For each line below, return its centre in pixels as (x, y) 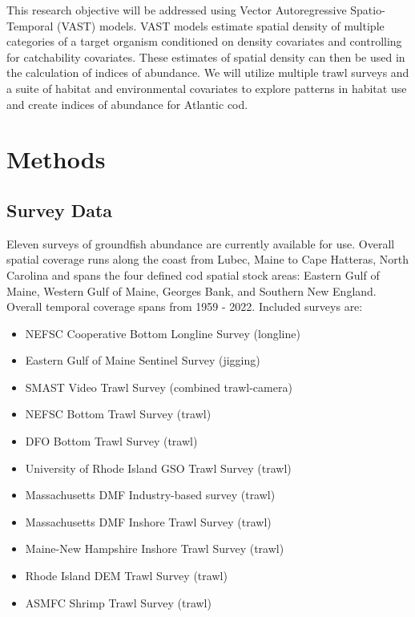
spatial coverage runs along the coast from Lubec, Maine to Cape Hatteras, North (207, 259)
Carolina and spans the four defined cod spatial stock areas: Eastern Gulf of (193, 274)
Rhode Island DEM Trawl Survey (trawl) (126, 576)
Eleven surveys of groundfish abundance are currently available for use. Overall (201, 243)
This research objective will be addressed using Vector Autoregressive (177, 10)
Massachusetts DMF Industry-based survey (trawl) (150, 495)
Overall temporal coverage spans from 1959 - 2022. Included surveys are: (185, 306)
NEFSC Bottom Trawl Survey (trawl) (118, 414)
